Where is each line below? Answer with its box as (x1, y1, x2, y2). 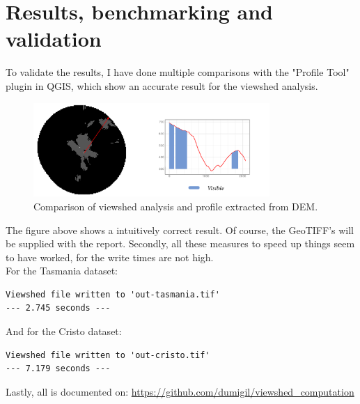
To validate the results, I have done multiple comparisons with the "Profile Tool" (6, 65, 350, 79)
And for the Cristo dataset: (6, 324, 122, 339)
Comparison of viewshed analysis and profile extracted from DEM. (33, 199, 318, 213)
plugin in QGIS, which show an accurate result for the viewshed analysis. (6, 78, 318, 93)
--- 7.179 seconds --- (6, 364, 111, 374)
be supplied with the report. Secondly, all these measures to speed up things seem (6, 236, 355, 251)
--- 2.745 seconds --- (6, 303, 111, 313)
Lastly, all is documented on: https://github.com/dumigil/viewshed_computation (6, 384, 354, 398)
